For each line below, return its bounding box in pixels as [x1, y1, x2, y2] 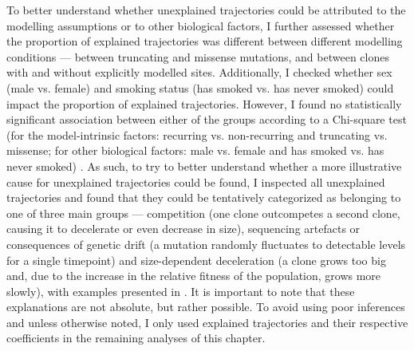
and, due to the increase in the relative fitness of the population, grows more [6, 267, 381, 284]
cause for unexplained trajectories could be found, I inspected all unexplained [6, 173, 385, 190]
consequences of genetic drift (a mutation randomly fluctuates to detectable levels [6, 235, 406, 252]
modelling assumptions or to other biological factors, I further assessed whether [6, 17, 395, 34]
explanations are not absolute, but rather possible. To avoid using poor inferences [6, 298, 405, 315]
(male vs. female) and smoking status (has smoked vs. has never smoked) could [6, 79, 394, 96]
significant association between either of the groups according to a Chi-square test [6, 111, 407, 128]
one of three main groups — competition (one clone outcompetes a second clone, [6, 204, 400, 221]
